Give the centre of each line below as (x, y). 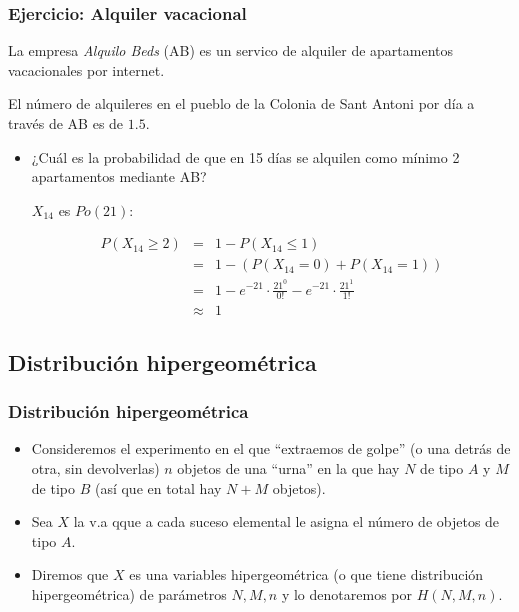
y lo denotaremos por (346, 593)
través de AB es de (66, 123)
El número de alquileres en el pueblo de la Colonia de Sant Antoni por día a (241, 103)
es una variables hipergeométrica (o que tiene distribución (306, 574)
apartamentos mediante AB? (119, 176)
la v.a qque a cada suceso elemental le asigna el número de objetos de (286, 521)
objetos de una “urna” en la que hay (288, 468)
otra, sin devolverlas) (95, 468)
